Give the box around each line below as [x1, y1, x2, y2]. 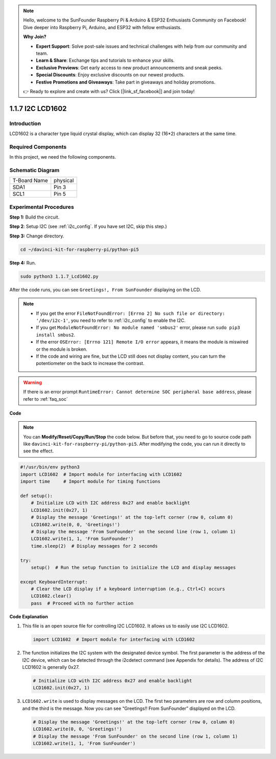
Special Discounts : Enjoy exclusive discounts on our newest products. [36, 72, 185, 78]
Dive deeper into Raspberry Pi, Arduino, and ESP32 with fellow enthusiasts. [23, 24, 182, 30]
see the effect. [23, 448, 54, 454]
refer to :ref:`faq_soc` [23, 396, 68, 402]
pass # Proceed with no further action [31, 600, 134, 606]
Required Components [9, 143, 66, 150]
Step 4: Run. [9, 259, 36, 266]
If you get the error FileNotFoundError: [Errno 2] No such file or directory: [36, 310, 225, 316]
